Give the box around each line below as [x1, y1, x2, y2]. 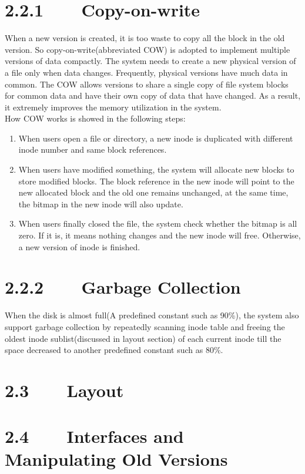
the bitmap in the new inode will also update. [18, 197, 183, 210]
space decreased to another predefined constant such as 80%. [5, 344, 223, 356]
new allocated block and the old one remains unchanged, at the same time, [18, 186, 289, 199]
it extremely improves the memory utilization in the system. [5, 100, 222, 113]
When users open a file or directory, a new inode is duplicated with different [18, 132, 293, 144]
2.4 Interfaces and [5, 424, 184, 448]
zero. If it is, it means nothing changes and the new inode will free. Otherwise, [18, 229, 301, 241]
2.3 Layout [5, 378, 124, 402]
